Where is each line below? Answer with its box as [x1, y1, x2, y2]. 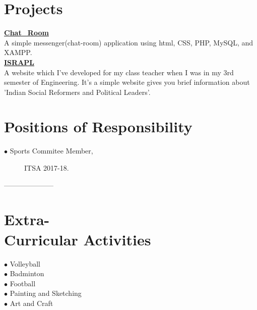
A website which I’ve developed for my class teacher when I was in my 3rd [4, 67, 234, 77]
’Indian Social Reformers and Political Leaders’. [4, 86, 151, 97]
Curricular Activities [4, 229, 151, 249]
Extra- [4, 209, 50, 230]
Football [10, 278, 36, 288]
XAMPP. [4, 47, 32, 58]
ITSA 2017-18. [24, 163, 69, 173]
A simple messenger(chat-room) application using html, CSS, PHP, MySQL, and [4, 37, 253, 47]
